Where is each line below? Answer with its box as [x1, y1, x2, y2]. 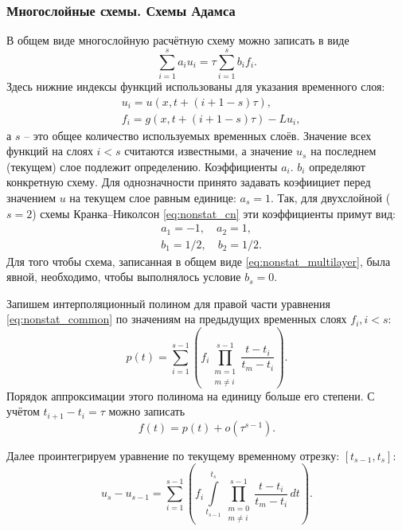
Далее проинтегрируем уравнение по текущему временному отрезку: [6, 447, 340, 463]
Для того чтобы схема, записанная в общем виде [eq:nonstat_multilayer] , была [6, 252, 391, 269]
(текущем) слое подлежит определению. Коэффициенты [6, 158, 278, 174]
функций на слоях [6, 143, 93, 159]
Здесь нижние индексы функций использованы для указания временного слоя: [6, 77, 385, 94]
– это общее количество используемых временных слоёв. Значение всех [24, 127, 372, 143]
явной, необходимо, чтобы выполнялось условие [6, 268, 241, 285]
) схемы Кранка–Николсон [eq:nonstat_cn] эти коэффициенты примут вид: [32, 205, 396, 221]
